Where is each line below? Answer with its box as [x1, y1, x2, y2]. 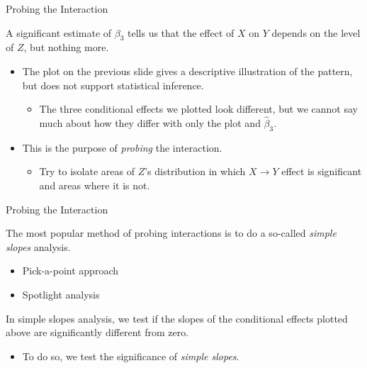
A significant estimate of [6, 25, 112, 40]
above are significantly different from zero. [6, 325, 189, 340]
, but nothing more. [23, 40, 109, 55]
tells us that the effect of [128, 25, 235, 40]
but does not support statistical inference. [22, 77, 204, 92]
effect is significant [281, 164, 362, 179]
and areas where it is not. [39, 177, 150, 192]
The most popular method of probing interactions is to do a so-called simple [6, 225, 337, 240]
